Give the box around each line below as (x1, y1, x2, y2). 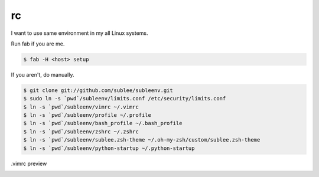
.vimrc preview (11, 160, 47, 167)
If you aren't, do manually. (11, 71, 74, 78)
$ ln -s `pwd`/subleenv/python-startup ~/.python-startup (23, 145, 195, 152)
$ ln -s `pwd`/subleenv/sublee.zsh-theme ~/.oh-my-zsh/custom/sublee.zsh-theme (23, 136, 261, 143)
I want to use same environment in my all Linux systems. (11, 29, 148, 37)
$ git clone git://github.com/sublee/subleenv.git (23, 87, 174, 94)
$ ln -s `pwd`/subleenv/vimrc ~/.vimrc (23, 103, 139, 110)
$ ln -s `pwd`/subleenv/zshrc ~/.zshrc (23, 128, 139, 135)
